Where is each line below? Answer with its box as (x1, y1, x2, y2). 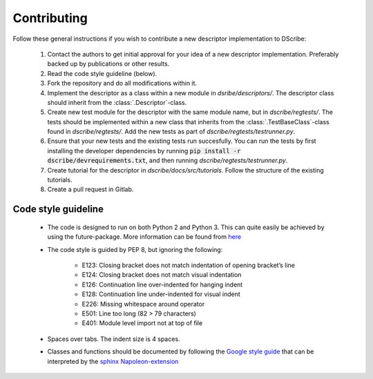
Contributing (12, 10, 88, 26)
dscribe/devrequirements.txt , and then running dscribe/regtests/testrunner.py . (47, 156, 288, 165)
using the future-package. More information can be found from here (47, 233, 242, 241)
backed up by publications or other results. (47, 59, 170, 68)
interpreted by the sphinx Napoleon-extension (47, 357, 179, 365)
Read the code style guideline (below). (47, 69, 157, 77)
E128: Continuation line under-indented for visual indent (82, 290, 241, 298)
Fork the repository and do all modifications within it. (47, 79, 197, 88)
